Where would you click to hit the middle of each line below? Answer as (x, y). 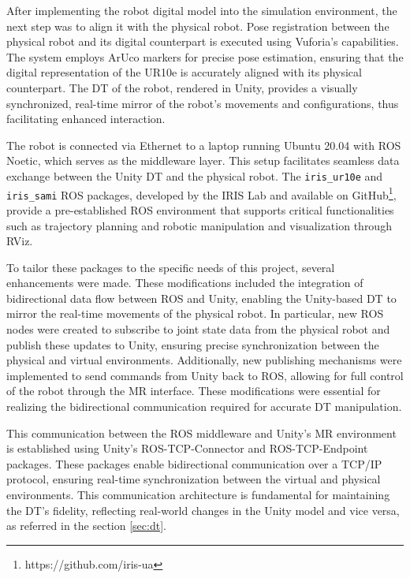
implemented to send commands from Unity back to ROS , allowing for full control (205, 375)
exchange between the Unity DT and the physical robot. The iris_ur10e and (195, 175)
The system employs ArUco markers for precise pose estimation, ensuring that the (205, 56)
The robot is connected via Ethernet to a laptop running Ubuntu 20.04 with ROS (204, 145)
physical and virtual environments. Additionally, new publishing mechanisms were (204, 360)
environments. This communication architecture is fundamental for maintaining (198, 494)
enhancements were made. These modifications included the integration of (185, 283)
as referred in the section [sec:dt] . (86, 526)
